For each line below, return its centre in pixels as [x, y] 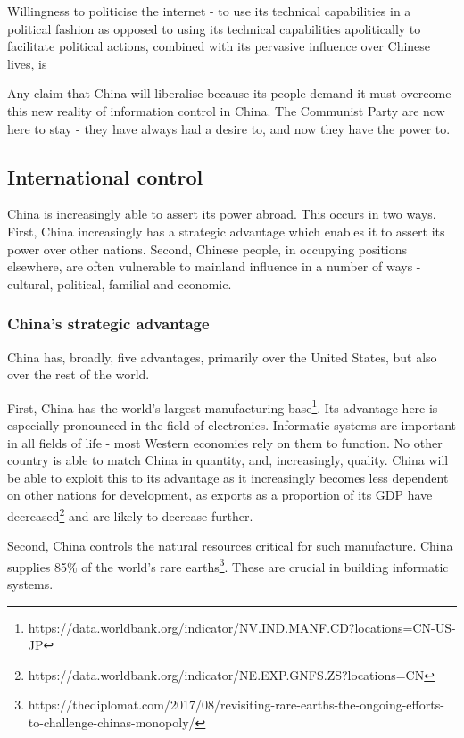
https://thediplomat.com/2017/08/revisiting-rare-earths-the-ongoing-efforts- [236, 705]
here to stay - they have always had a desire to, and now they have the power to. [229, 128]
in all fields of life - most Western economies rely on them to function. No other [225, 442]
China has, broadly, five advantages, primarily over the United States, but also [222, 357]
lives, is [27, 63]
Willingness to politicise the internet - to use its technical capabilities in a [209, 11]
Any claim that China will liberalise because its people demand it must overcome [229, 93]
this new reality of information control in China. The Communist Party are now [226, 110]
